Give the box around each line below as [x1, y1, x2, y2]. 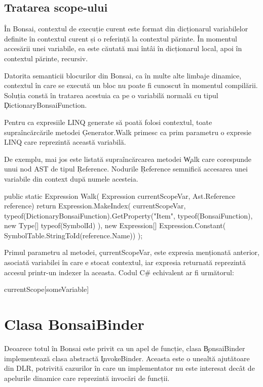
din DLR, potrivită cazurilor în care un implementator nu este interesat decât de [4, 363, 255, 373]
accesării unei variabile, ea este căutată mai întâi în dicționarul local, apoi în [4, 43, 242, 54]
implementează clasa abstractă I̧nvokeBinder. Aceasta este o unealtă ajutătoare [4, 353, 250, 363]
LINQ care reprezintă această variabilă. [4, 137, 126, 147]
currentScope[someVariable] [4, 284, 89, 294]
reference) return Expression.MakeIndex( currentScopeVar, [4, 200, 186, 211]
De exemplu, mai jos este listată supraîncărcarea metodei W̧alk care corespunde [4, 153, 251, 164]
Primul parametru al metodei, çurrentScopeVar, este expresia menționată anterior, [4, 247, 259, 257]
